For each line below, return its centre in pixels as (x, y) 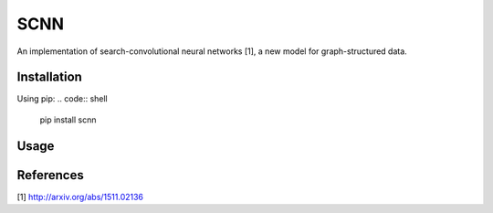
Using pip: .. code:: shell (63, 99)
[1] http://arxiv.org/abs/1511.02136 (80, 197)
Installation (49, 77)
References (50, 175)
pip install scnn (68, 120)
